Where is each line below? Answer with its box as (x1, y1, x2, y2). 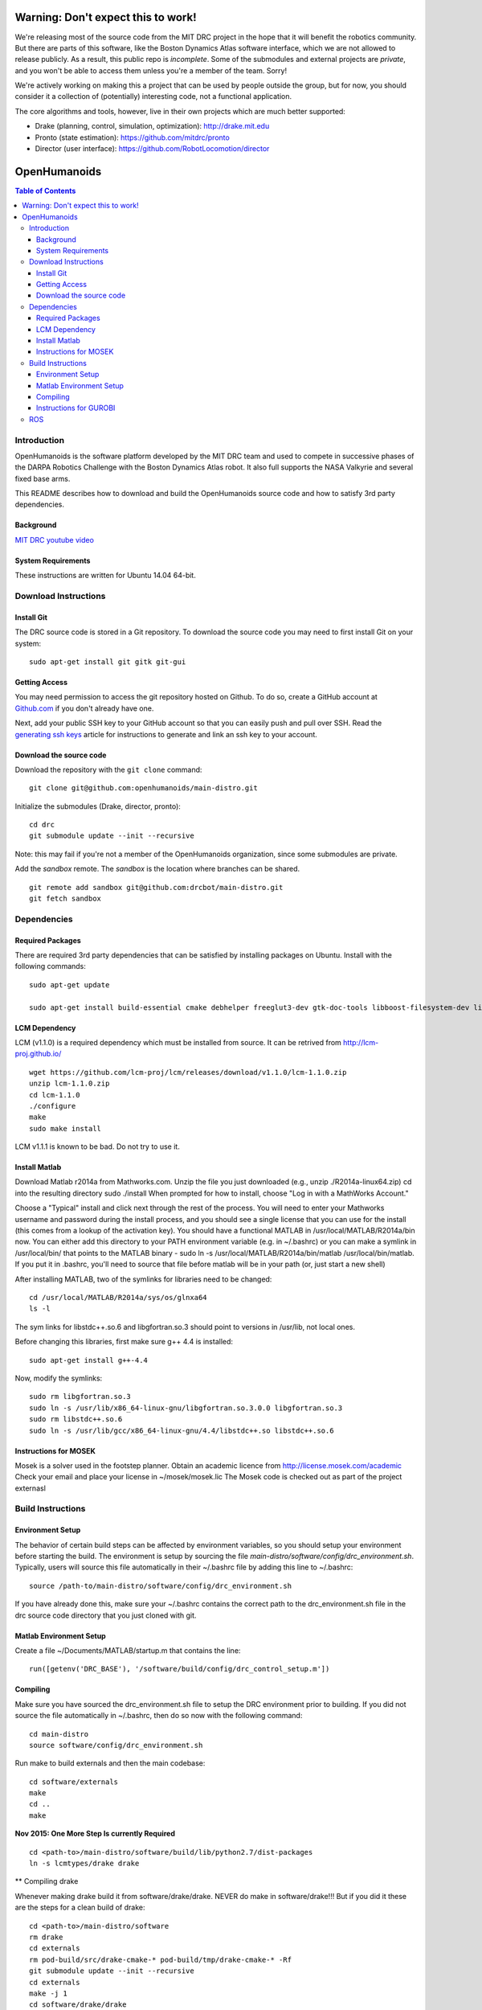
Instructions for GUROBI (36, 403, 116, 413)
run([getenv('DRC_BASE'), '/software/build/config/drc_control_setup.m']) (29, 1664, 330, 1674)
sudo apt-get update (29, 980, 110, 989)
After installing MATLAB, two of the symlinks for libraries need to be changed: (14, 1274, 272, 1284)
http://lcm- (342, 1037, 379, 1047)
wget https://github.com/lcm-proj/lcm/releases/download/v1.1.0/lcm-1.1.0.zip (29, 1068, 347, 1077)
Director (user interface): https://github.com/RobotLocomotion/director (35, 144, 270, 154)
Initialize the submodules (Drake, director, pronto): (14, 801, 181, 811)
